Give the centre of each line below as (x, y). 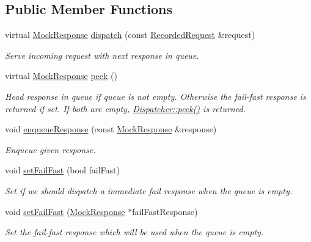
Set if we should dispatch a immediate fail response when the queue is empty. (149, 190)
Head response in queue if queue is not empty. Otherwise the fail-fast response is (155, 96)
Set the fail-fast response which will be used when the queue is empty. (134, 232)
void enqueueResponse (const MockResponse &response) (111, 129)
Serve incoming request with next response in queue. (102, 55)
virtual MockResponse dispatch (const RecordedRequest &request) (130, 35)
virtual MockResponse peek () (61, 76)
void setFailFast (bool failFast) (62, 170)
